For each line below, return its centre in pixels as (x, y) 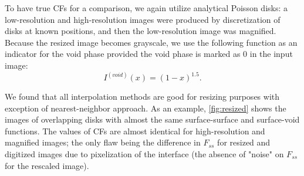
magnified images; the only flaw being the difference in (103, 142)
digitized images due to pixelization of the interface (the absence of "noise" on (144, 154)
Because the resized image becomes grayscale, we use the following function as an (151, 42)
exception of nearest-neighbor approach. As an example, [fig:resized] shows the (146, 108)
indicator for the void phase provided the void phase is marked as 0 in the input (149, 54)
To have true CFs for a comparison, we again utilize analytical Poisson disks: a (146, 8)
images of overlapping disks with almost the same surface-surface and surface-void (152, 119)
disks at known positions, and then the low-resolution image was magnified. (141, 31)
